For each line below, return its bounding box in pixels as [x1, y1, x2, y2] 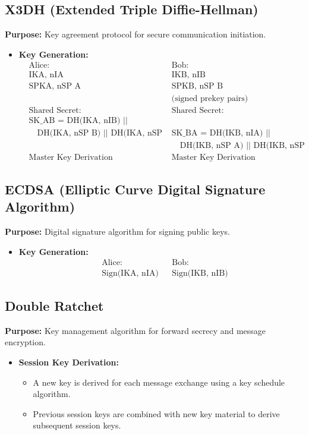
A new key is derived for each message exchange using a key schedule [33, 376, 285, 388]
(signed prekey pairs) [171, 94, 248, 103]
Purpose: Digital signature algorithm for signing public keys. [5, 225, 230, 238]
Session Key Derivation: [18, 355, 119, 368]
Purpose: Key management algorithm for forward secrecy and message [5, 324, 266, 336]
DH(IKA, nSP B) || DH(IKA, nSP [37, 128, 163, 137]
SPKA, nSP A [29, 82, 81, 91]
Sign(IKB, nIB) [172, 269, 228, 278]
